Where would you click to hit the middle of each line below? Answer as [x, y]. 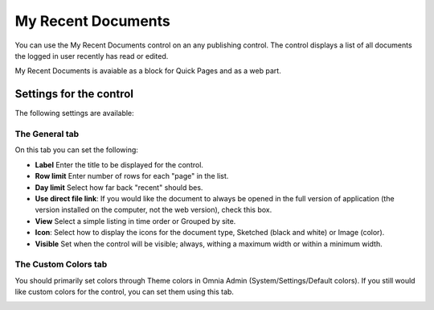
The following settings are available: [74, 114]
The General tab [47, 134]
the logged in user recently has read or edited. [92, 56]
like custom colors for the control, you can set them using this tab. [125, 292]
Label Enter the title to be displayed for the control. [119, 164]
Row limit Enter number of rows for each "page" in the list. [132, 176]
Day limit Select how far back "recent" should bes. [119, 187]
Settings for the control [74, 94]
